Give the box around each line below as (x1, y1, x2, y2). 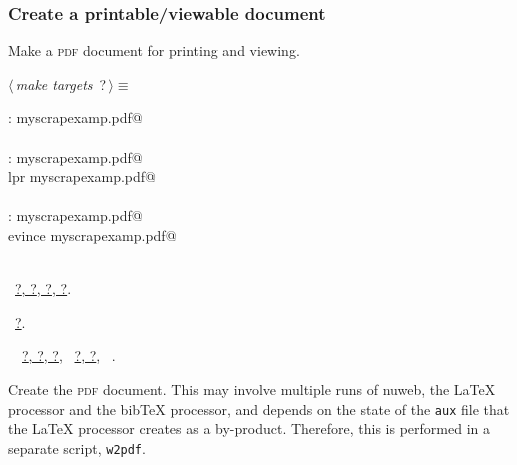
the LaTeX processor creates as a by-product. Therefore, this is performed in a (8, 418, 490, 439)
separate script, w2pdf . (8, 437, 146, 458)
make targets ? (15, 73, 107, 94)
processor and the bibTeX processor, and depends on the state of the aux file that (8, 398, 510, 419)
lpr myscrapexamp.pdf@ (8, 166, 156, 187)
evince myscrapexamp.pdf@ (8, 224, 177, 245)
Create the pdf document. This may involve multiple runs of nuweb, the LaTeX (8, 378, 496, 399)
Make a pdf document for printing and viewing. (8, 40, 300, 61)
